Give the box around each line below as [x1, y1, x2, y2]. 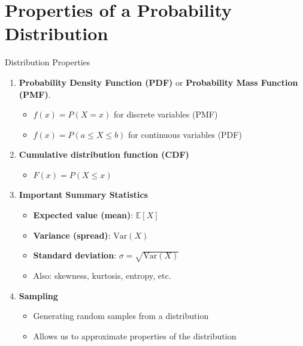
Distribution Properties [5, 56, 90, 68]
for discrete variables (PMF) [114, 108, 218, 121]
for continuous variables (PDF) [128, 128, 242, 140]
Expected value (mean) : [33, 209, 134, 221]
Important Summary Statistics [19, 188, 148, 201]
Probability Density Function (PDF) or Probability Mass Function [19, 76, 298, 88]
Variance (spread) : [33, 228, 111, 241]
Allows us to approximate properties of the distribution [33, 329, 237, 342]
